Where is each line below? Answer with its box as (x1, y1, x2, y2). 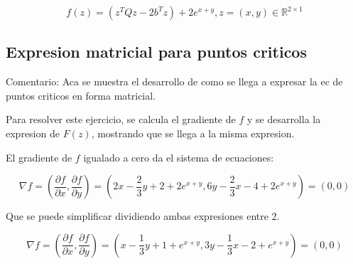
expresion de (6, 125, 60, 140)
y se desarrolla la (246, 112, 321, 127)
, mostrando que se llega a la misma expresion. (91, 125, 295, 140)
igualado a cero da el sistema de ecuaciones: (83, 149, 274, 164)
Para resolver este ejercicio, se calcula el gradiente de (6, 112, 236, 127)
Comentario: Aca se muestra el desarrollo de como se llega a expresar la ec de (6, 74, 343, 89)
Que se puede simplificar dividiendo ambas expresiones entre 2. (6, 208, 280, 223)
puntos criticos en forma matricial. (6, 88, 156, 102)
